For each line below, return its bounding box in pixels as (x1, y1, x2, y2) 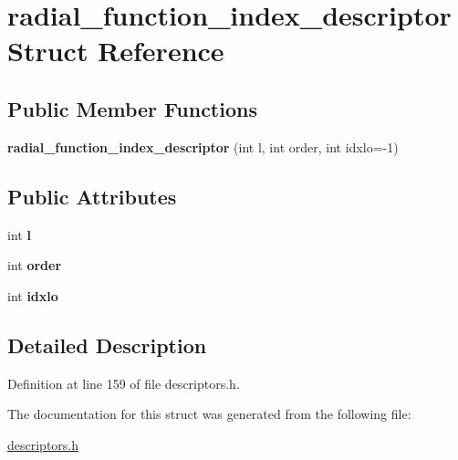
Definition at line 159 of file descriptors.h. (7, 373, 240, 392)
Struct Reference (7, 32, 224, 69)
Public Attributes (7, 182, 177, 210)
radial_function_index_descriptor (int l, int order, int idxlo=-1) (7, 137, 399, 156)
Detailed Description (7, 330, 207, 359)
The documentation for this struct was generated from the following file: (7, 404, 411, 423)
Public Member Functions (7, 94, 257, 122)
